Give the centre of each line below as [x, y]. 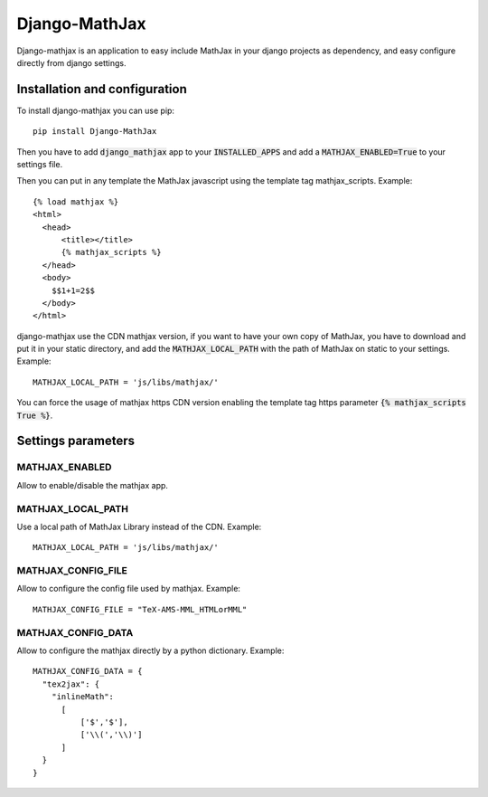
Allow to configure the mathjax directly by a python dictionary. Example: [150, 650]
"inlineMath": [83, 697]
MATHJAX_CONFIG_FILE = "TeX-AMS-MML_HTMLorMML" [140, 609]
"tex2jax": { [71, 684]
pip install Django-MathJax [95, 132]
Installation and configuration [102, 89]
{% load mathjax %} [76, 202]
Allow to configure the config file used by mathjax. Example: [129, 589]
